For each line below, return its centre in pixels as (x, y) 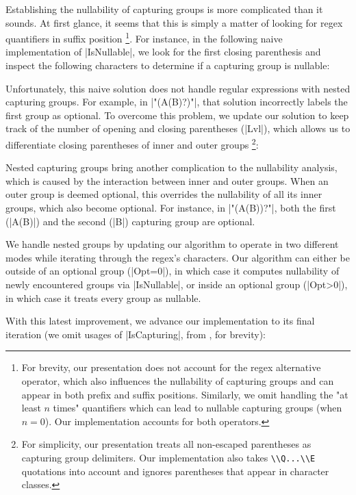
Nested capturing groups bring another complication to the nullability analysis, (171, 167)
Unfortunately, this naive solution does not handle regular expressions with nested (178, 88)
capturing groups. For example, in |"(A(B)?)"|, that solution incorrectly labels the (177, 102)
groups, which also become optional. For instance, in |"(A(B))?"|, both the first (171, 208)
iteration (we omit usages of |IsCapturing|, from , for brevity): (136, 334)
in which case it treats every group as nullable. (103, 297)
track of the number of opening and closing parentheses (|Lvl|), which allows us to (178, 128)
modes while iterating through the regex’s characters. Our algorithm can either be (178, 257)
